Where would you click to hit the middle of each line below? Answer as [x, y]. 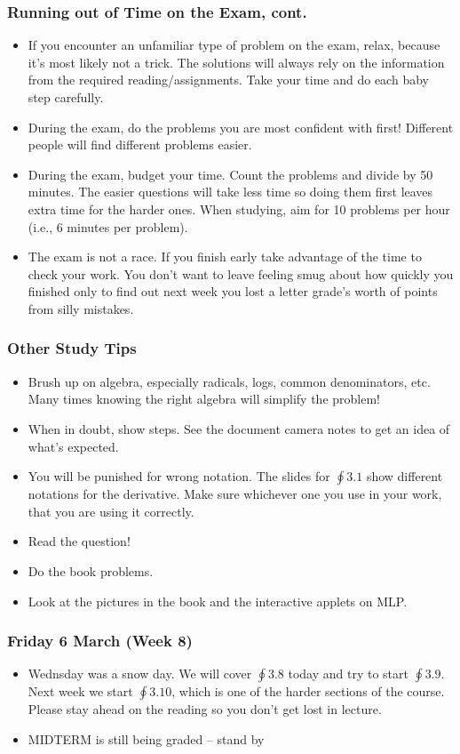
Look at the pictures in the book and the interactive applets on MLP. [218, 601]
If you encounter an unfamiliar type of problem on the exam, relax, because [234, 45]
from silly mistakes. [81, 308]
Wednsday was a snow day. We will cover [140, 674]
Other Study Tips [72, 348]
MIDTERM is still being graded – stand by [146, 738]
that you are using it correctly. [111, 511]
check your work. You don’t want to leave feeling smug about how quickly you [241, 273]
